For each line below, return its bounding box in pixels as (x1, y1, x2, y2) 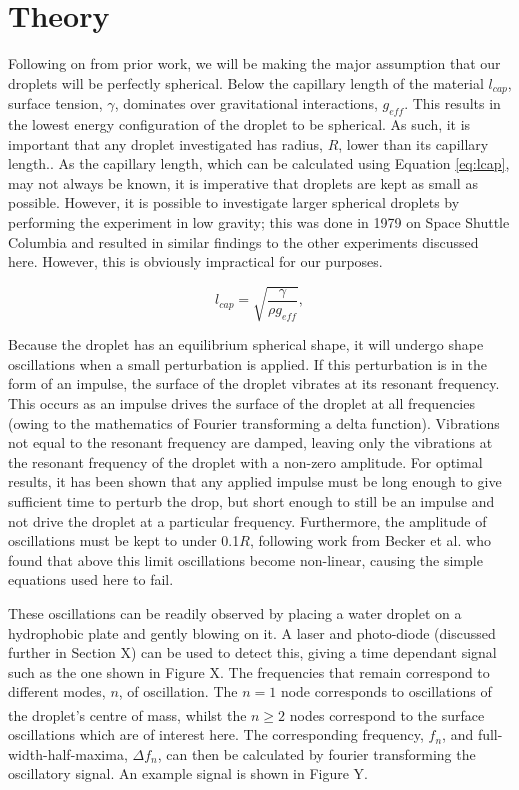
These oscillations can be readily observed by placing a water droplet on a (8, 602, 462, 623)
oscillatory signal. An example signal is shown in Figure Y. (8, 763, 368, 784)
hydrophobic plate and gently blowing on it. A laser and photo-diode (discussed (8, 622, 496, 643)
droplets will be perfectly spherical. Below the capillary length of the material (8, 72, 484, 93)
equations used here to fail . (8, 569, 174, 590)
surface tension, (8, 93, 103, 114)
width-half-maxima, (8, 743, 128, 764)
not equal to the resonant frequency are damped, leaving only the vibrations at (8, 432, 493, 453)
